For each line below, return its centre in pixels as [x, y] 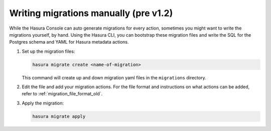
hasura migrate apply [59, 116]
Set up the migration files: [48, 51]
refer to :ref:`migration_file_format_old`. [62, 94]
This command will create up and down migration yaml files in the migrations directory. [114, 77]
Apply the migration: [43, 103]
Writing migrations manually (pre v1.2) [91, 13]
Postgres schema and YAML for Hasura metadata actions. [69, 42]
